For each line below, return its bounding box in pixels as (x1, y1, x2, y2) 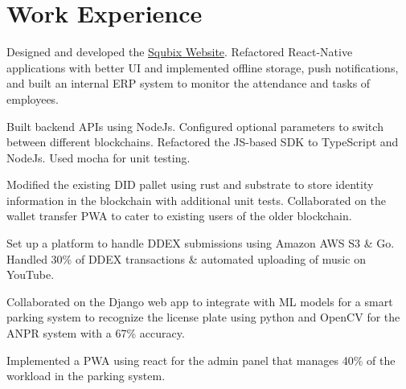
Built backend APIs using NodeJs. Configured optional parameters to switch (6, 117, 383, 134)
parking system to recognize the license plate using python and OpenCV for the (6, 309, 400, 326)
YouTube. (6, 266, 55, 283)
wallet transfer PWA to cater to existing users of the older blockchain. (6, 207, 352, 224)
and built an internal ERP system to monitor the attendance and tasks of (6, 75, 371, 92)
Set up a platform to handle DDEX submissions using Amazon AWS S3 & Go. (6, 235, 395, 252)
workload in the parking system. (6, 367, 166, 384)
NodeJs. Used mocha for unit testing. (6, 149, 191, 166)
